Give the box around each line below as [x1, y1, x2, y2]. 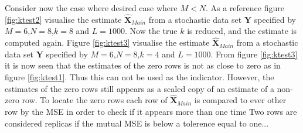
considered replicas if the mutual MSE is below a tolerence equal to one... [5, 117, 269, 129]
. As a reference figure [205, 2, 284, 13]
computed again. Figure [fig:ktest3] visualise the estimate [5, 36, 210, 49]
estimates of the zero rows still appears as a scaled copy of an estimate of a [5, 82, 274, 94]
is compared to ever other [194, 94, 287, 106]
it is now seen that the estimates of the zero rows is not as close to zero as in [5, 59, 281, 71]
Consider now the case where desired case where [5, 2, 178, 13]
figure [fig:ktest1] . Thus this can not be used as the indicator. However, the [5, 71, 274, 83]
